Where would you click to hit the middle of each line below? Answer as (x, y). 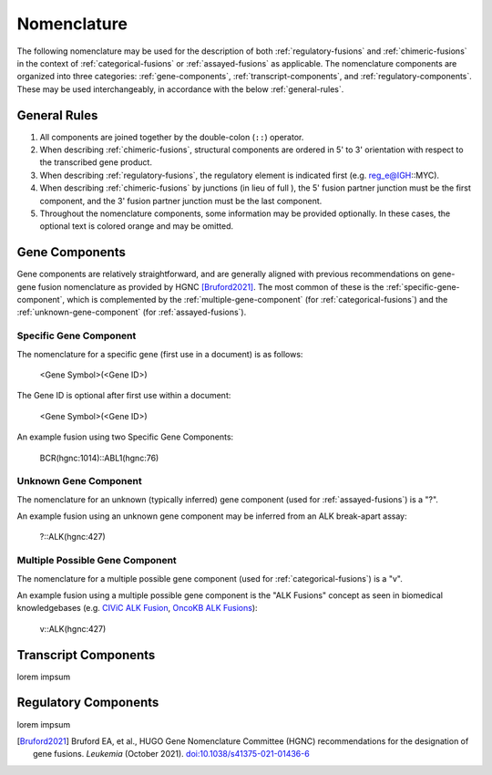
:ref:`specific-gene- (423, 286)
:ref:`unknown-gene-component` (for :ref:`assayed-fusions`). (132, 312)
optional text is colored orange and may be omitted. (137, 226)
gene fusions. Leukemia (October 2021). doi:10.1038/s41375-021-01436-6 (171, 754)
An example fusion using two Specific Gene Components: (125, 437)
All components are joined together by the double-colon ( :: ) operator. (172, 137)
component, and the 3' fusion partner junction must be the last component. (181, 201)
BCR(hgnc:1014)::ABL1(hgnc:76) (99, 458)
